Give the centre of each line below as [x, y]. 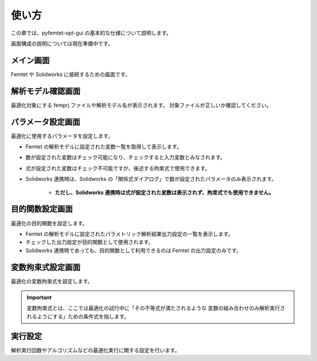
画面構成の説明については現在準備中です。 [62, 43]
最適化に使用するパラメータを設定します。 [62, 136]
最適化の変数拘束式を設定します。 [52, 281]
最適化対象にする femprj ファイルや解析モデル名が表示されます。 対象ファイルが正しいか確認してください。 [141, 105]
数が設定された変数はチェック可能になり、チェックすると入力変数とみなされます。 [126, 157]
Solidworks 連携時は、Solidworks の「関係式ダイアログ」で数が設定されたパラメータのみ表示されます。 [151, 179]
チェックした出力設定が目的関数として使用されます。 [90, 242]
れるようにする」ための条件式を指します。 [78, 316]
